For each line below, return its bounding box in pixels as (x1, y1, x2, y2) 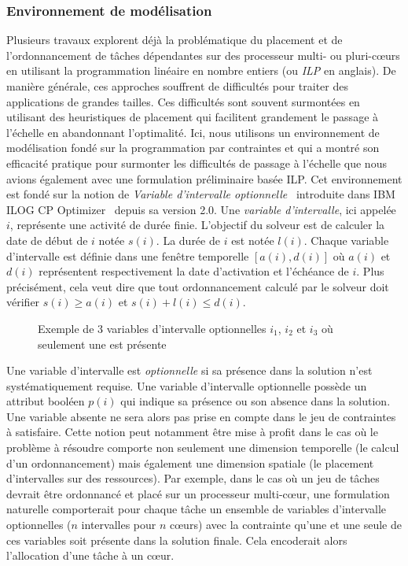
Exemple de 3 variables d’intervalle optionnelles (38, 320, 266, 336)
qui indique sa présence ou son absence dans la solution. (120, 393, 391, 409)
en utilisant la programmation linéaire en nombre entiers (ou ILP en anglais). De (6, 62, 396, 79)
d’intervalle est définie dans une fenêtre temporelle (6, 247, 249, 264)
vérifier (6, 294, 40, 310)
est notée (231, 231, 274, 248)
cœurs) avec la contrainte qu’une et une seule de (170, 516, 402, 533)
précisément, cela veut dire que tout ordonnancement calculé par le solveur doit (6, 278, 389, 294)
